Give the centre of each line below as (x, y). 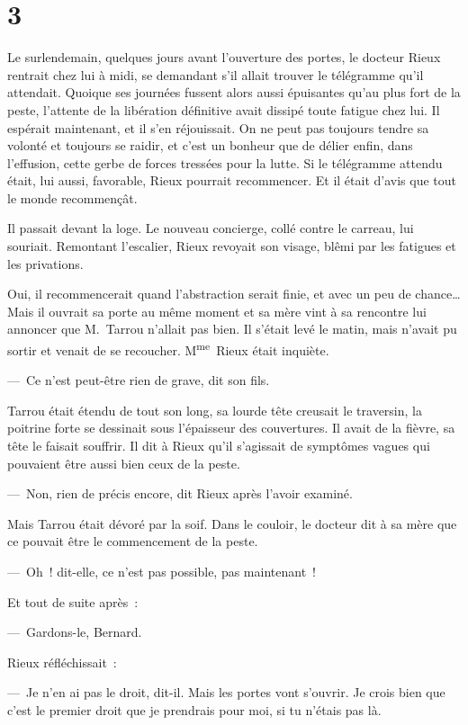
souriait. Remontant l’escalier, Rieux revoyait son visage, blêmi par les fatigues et (232, 246)
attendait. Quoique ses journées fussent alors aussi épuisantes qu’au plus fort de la (234, 92)
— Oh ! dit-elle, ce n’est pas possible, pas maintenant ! (162, 572)
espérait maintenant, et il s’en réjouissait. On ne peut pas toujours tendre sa (218, 127)
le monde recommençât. (72, 197)
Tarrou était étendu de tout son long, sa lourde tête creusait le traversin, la (215, 410)
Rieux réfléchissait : (62, 662)
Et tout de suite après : (73, 601)
